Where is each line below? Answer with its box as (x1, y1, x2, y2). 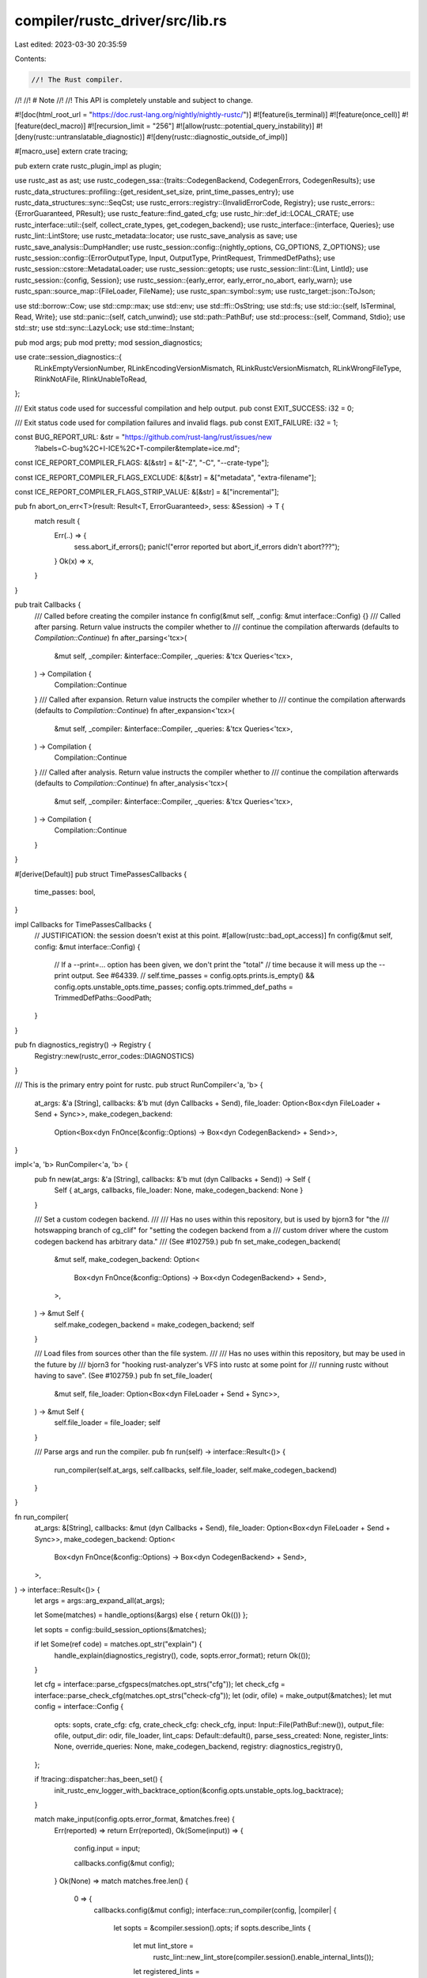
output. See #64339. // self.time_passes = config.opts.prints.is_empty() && (71, 971, 316, 980)
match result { (34, 516, 81, 525)
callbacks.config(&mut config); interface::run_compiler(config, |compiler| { (93, 1905, 337, 1915)
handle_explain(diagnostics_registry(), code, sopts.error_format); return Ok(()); (54, 1650, 311, 1660)
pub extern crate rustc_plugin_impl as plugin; (14, 161, 162, 170)
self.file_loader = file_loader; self (54, 1418, 161, 1427)
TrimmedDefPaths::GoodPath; (54, 993, 152, 1002)
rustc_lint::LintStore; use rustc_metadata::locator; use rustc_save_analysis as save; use (14, 231, 298, 241)
